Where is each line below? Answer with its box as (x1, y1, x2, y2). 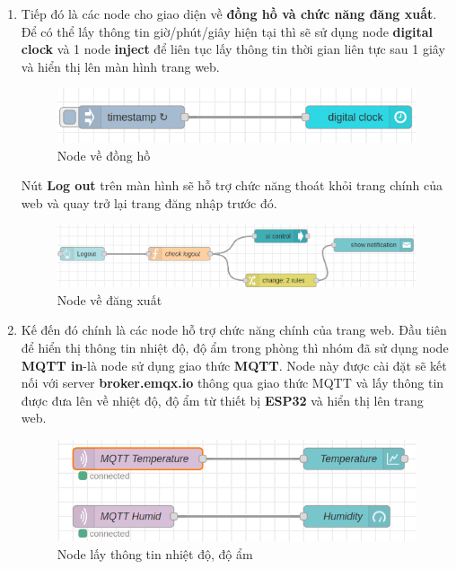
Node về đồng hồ (57, 145, 151, 164)
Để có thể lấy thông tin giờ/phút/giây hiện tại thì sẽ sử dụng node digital (21, 22, 434, 40)
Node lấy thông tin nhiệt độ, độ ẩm (57, 544, 253, 563)
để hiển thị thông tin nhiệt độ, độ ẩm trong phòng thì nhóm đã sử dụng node (21, 337, 449, 356)
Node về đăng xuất (57, 290, 162, 309)
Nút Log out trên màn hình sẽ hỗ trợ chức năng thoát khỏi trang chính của (21, 176, 443, 195)
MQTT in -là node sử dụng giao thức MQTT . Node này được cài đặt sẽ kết (21, 355, 447, 374)
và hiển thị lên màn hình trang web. (21, 57, 220, 75)
